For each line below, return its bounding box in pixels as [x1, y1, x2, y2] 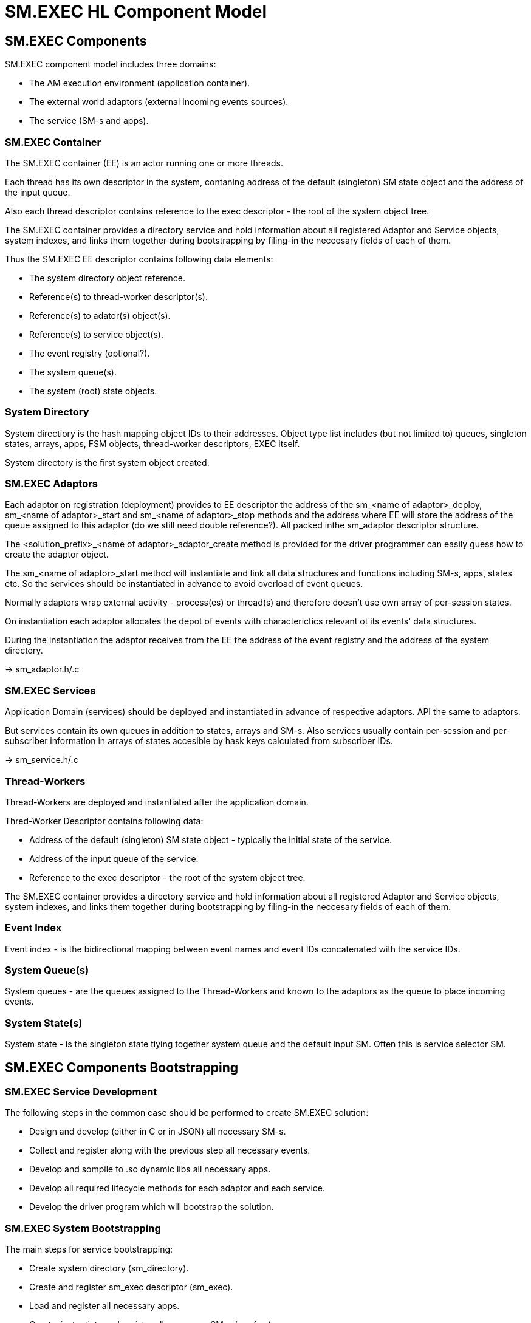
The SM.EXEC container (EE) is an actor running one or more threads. [5, 157, 283, 168]
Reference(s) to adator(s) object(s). [29, 310, 171, 321]
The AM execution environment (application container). [29, 78, 250, 89]
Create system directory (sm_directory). [29, 1263, 189, 1274]
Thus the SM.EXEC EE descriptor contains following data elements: [5, 253, 273, 264]
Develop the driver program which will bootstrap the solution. [29, 1202, 274, 1212]
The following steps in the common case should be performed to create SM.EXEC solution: [5, 1107, 369, 1118]
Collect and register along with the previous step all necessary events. [29, 1145, 310, 1156]
